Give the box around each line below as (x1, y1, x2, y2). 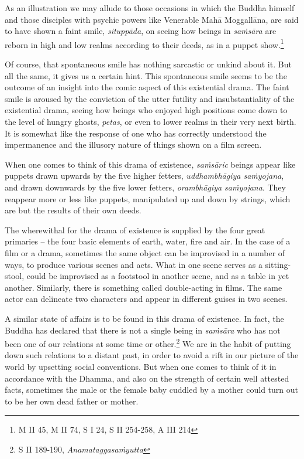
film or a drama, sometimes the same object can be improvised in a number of (5, 246, 285, 259)
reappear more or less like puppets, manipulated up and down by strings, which (5, 192, 291, 205)
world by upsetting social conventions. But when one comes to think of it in (5, 360, 277, 372)
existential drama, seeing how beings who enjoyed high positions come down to (5, 104, 288, 116)
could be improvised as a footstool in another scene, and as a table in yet (26, 270, 289, 282)
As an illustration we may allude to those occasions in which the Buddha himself (5, 2, 295, 13)
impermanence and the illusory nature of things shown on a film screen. (5, 138, 262, 151)
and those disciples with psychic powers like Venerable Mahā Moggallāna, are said (5, 13, 299, 25)
